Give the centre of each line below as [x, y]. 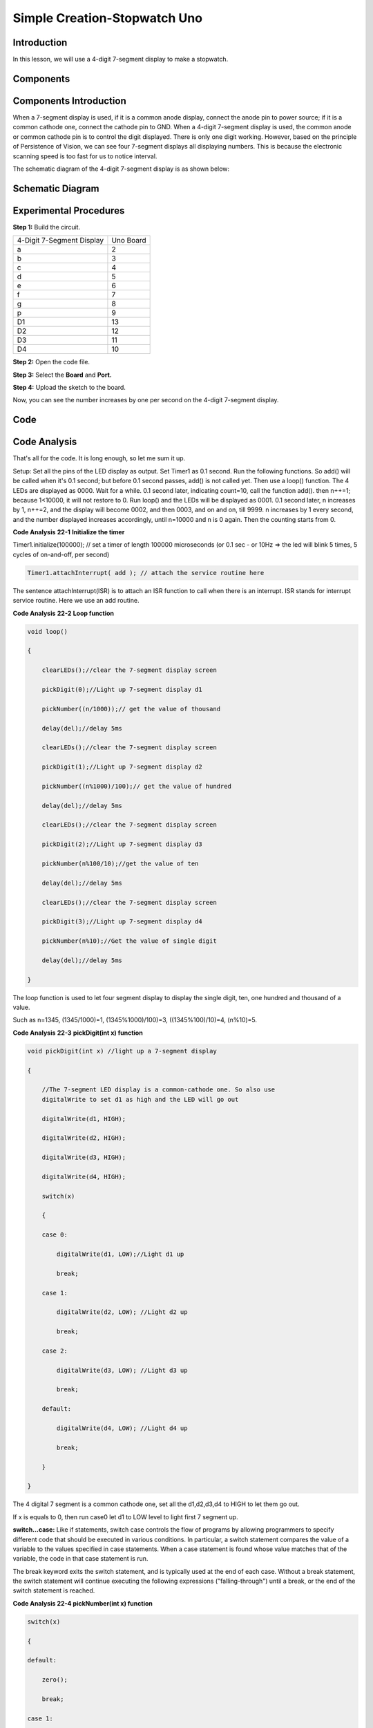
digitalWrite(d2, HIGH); [84, 1138]
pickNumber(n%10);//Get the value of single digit [129, 941]
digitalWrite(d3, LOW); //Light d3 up [122, 1370]
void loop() [48, 631]
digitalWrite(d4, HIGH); [84, 1176]
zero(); [55, 1680]
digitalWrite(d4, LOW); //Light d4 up [122, 1428]
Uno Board [129, 241]
